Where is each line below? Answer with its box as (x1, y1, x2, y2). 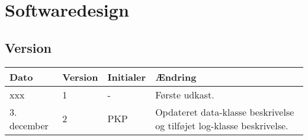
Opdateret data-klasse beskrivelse (155, 104, 294, 119)
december (9, 118, 49, 132)
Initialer (107, 69, 146, 84)
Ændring (155, 69, 197, 84)
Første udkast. (155, 87, 214, 101)
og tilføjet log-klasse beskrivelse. (155, 118, 288, 132)
